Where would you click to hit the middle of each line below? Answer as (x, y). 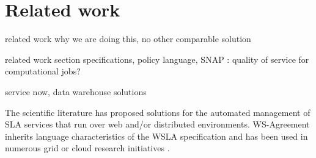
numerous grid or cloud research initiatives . (87, 148)
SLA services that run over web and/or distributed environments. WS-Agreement (157, 124)
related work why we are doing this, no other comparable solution (128, 39)
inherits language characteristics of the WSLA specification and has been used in (156, 136)
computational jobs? (43, 71)
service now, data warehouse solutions (76, 91)
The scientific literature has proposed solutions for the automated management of (158, 112)
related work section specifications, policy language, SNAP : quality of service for (157, 59)
